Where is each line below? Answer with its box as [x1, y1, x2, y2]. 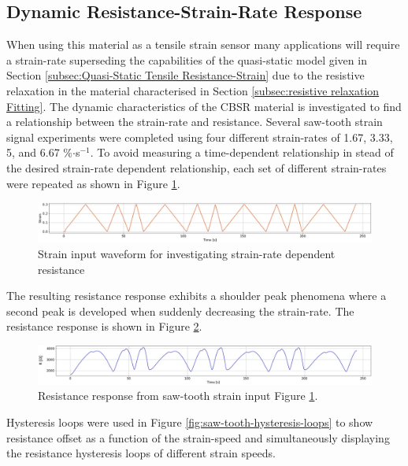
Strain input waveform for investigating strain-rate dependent [38, 246, 336, 262]
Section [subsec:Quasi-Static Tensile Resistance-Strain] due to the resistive [6, 67, 365, 83]
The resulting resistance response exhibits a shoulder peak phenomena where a [6, 287, 387, 304]
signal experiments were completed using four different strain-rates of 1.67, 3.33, [6, 128, 393, 145]
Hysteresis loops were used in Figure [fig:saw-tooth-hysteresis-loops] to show [6, 413, 373, 430]
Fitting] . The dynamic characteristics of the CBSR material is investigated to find [6, 98, 402, 114]
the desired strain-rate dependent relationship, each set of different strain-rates [6, 159, 387, 176]
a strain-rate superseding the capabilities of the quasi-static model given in [6, 51, 367, 68]
